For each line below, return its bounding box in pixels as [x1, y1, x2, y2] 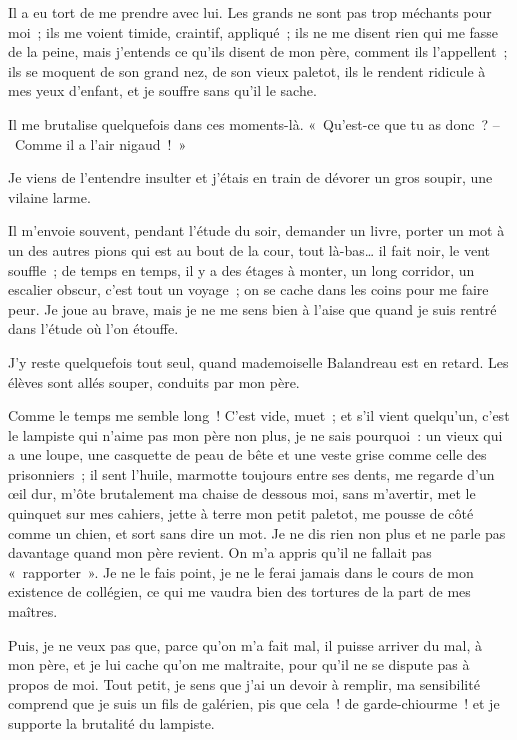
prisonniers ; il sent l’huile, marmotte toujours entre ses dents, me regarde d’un [8, 463, 495, 484]
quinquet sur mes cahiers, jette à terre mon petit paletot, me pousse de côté [8, 503, 474, 524]
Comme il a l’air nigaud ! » [14, 133, 187, 154]
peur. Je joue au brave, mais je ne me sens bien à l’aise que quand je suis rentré [8, 298, 497, 319]
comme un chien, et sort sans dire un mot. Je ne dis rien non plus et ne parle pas [8, 522, 506, 543]
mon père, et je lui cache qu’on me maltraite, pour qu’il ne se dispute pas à [8, 654, 470, 675]
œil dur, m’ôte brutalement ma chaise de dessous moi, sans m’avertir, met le [8, 483, 476, 504]
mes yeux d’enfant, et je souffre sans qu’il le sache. [8, 80, 317, 101]
